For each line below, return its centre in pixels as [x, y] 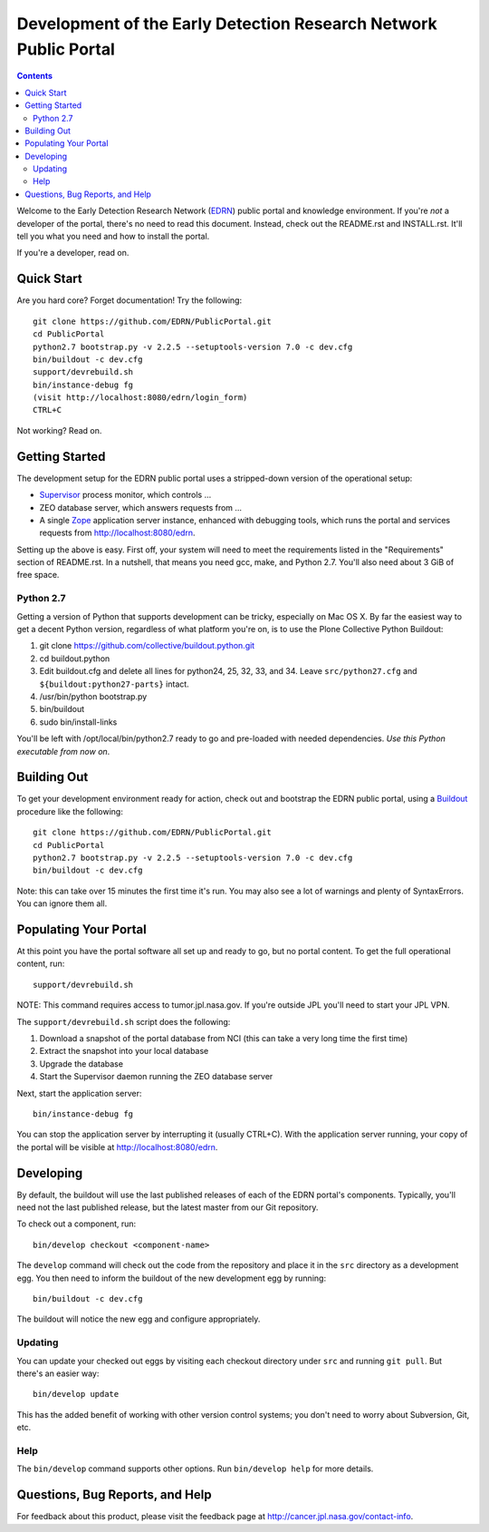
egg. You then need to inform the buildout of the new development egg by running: [171, 1278]
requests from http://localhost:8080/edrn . [117, 533]
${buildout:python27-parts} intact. [114, 684]
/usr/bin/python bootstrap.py [93, 696]
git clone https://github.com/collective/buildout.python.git [147, 646]
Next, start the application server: [79, 1093]
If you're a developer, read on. [73, 253]
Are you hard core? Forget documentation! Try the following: [129, 300]
